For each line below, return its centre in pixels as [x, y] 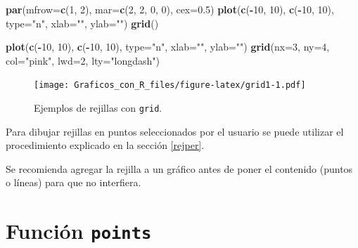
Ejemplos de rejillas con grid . [98, 108]
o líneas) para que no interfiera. [73, 182]
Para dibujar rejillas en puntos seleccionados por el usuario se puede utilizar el [175, 131]
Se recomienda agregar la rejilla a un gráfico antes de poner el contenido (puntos [179, 168]
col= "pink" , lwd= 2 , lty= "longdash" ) [83, 60]
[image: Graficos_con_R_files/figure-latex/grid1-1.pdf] [170, 85]
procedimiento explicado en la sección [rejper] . [105, 145]
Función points [79, 231]
